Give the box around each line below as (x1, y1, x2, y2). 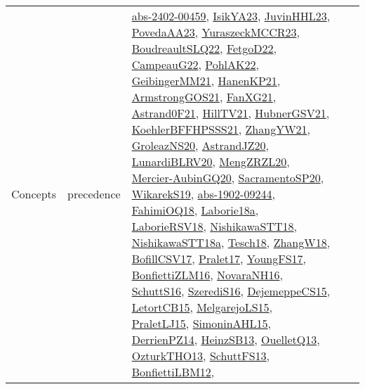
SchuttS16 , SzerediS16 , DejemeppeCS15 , (131, 283, 331, 299)
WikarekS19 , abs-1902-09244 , (131, 186, 275, 202)
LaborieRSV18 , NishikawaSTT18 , (131, 218, 297, 234)
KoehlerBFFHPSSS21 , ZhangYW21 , (131, 121, 311, 137)
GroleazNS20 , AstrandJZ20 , (131, 137, 269, 153)
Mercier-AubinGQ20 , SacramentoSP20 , (131, 170, 324, 186)
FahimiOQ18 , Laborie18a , (131, 202, 259, 218)
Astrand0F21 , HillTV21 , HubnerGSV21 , (131, 105, 330, 121)
